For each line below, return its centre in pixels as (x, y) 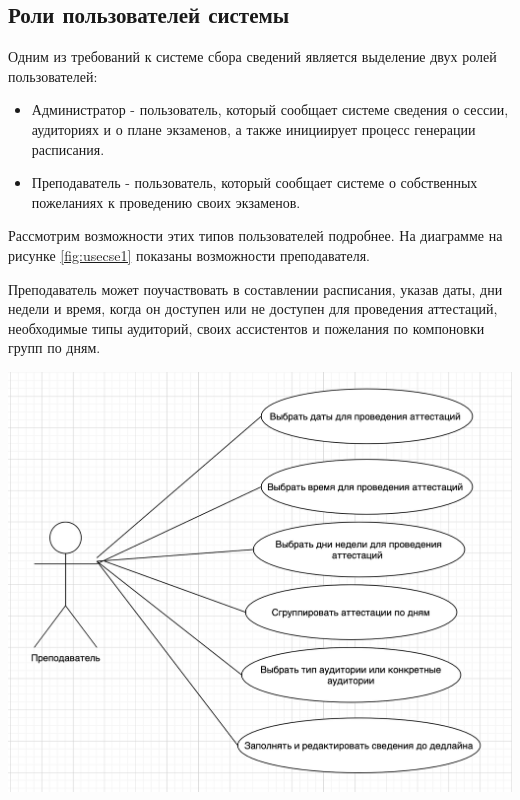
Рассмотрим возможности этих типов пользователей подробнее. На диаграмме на (255, 235)
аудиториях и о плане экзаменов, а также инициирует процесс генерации (253, 128)
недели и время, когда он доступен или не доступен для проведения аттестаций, (253, 308)
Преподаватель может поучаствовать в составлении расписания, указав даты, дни (255, 288)
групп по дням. (54, 347)
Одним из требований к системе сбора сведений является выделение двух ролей (252, 56)
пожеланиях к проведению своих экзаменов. (166, 201)
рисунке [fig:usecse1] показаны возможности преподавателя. (189, 254)
